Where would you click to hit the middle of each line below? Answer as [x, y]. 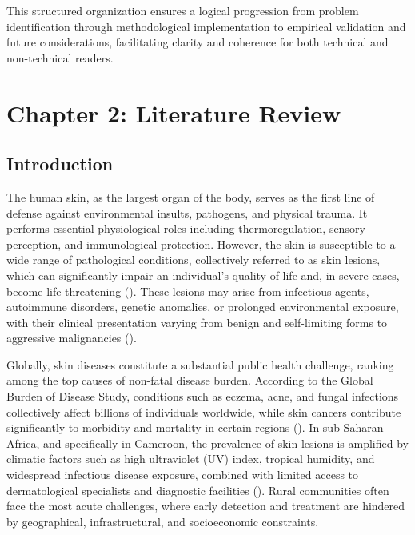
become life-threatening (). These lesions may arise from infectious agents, [188, 291]
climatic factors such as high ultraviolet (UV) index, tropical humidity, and [191, 459]
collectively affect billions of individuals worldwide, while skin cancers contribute [204, 411]
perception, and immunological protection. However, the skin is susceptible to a [201, 244]
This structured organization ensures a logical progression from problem [183, 10]
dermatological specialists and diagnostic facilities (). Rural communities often [198, 490]
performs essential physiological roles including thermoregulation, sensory [186, 228]
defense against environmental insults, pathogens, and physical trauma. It [187, 212]
